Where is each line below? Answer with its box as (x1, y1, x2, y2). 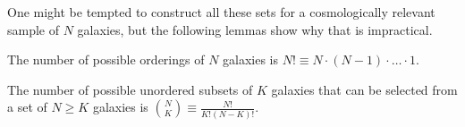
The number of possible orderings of (7, 50, 205, 69)
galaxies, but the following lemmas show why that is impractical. (77, 20, 433, 38)
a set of (7, 97, 47, 116)
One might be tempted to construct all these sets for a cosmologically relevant (7, 3, 435, 21)
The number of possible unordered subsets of (7, 80, 253, 98)
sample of (7, 20, 60, 38)
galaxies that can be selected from (271, 80, 458, 98)
